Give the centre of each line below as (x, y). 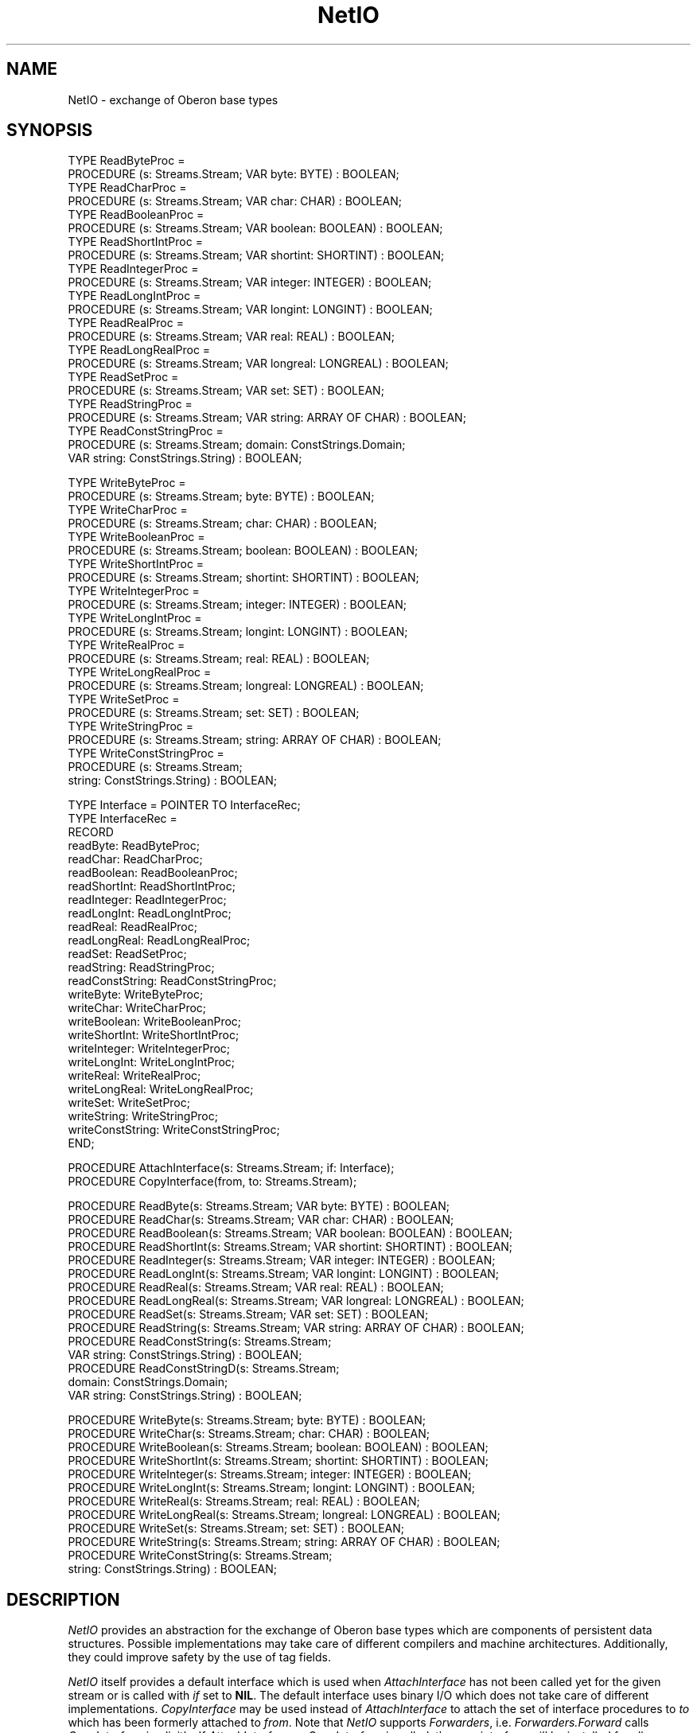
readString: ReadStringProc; (141, 968)
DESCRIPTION (63, 1599)
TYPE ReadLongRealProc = (139, 350)
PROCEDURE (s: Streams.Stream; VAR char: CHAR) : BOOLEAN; (235, 201)
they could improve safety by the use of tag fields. (199, 1657)
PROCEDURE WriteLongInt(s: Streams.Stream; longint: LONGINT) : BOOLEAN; (271, 1488)
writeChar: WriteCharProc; (137, 1008)
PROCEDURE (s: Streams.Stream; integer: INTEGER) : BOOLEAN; (237, 605)
